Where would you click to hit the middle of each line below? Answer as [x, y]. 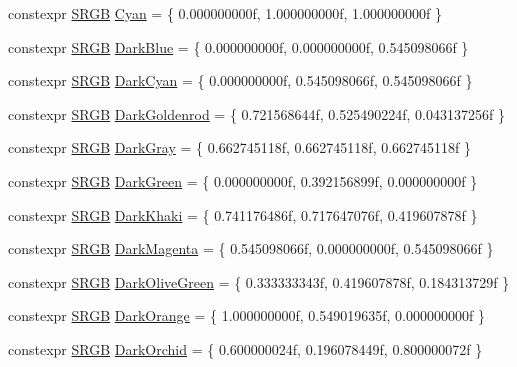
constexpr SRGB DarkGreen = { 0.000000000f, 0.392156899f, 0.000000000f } [243, 180]
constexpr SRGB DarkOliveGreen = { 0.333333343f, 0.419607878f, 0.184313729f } [259, 281]
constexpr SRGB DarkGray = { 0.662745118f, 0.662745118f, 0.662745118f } [240, 147]
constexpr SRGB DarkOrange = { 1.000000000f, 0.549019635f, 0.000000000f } [246, 315]
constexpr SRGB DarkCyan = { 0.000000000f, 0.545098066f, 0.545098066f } [240, 80]
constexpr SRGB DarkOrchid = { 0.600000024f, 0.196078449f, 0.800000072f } [245, 348]
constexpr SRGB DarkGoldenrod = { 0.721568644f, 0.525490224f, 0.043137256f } [256, 113]
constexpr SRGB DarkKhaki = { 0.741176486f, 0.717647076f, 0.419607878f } [243, 214]
